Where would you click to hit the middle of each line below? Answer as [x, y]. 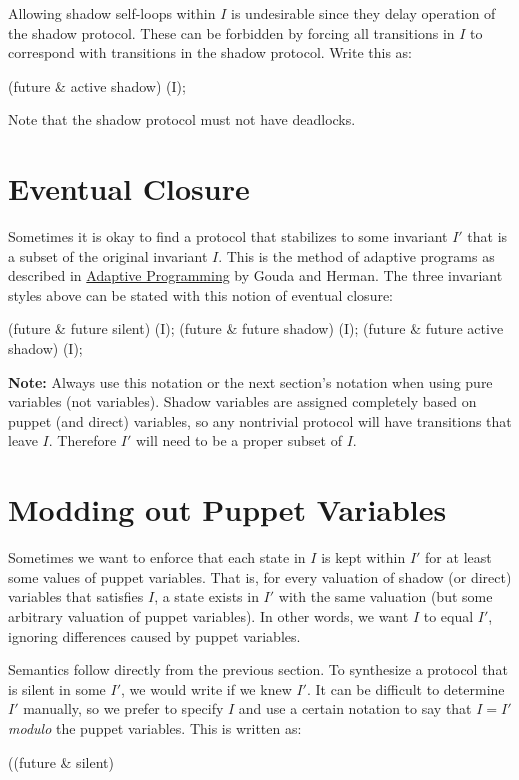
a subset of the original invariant [108, 255]
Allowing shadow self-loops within [112, 13]
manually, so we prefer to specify [123, 708]
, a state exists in [206, 596]
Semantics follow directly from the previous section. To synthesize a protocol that [258, 669]
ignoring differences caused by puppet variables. [154, 635]
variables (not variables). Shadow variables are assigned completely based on [242, 401]
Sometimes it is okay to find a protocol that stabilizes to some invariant [228, 236]
